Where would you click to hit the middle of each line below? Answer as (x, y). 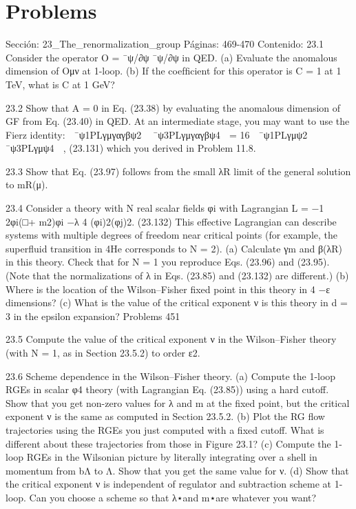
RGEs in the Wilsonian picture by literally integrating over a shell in (172, 457)
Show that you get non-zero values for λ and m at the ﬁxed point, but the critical (178, 402)
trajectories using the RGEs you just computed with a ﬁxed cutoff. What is (165, 429)
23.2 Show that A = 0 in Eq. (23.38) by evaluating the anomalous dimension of (173, 107)
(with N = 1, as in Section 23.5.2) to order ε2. (103, 352)
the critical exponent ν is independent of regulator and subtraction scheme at (169, 484)
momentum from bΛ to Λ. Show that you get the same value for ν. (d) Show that (177, 470)
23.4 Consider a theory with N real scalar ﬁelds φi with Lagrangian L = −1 (165, 208)
